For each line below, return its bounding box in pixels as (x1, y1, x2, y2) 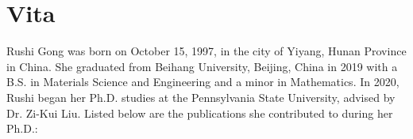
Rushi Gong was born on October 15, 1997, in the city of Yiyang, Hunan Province (6, 43, 407, 59)
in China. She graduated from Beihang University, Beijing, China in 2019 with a (6, 58, 398, 74)
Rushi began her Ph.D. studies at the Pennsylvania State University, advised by (6, 88, 396, 105)
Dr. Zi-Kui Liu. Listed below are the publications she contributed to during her (6, 104, 393, 121)
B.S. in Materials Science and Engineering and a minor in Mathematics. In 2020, (6, 73, 399, 90)
